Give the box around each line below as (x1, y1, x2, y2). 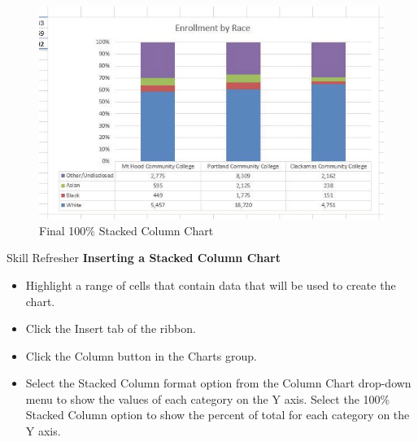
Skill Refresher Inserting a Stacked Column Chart (7, 249, 281, 266)
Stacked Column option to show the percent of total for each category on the (25, 406, 410, 423)
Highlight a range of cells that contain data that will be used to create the (25, 276, 396, 293)
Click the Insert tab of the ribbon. (25, 320, 196, 337)
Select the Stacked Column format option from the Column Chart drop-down (25, 374, 411, 392)
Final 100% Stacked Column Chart (39, 221, 214, 239)
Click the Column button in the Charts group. (25, 347, 257, 364)
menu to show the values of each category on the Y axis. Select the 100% (25, 390, 390, 407)
